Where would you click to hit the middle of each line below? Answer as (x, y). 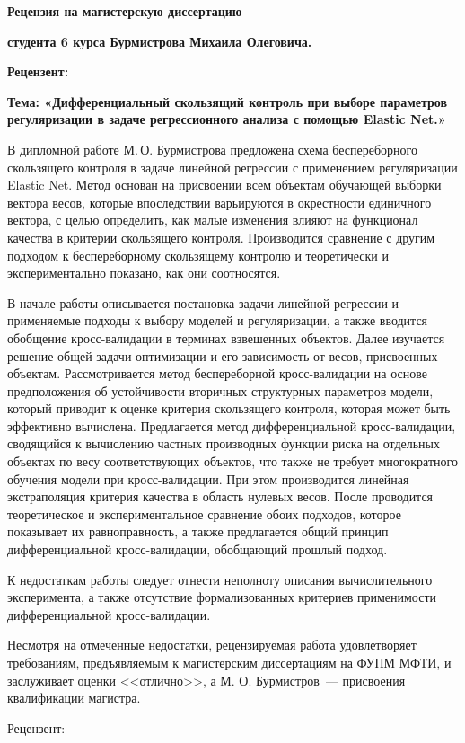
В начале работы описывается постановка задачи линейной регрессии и (203, 302)
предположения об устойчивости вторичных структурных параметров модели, (220, 390)
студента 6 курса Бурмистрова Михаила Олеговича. (160, 41)
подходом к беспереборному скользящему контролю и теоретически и (198, 255)
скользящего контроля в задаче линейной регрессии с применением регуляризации (232, 167)
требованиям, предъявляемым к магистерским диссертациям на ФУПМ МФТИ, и (229, 662)
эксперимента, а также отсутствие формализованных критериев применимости (222, 597)
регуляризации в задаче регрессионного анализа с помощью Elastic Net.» (227, 119)
